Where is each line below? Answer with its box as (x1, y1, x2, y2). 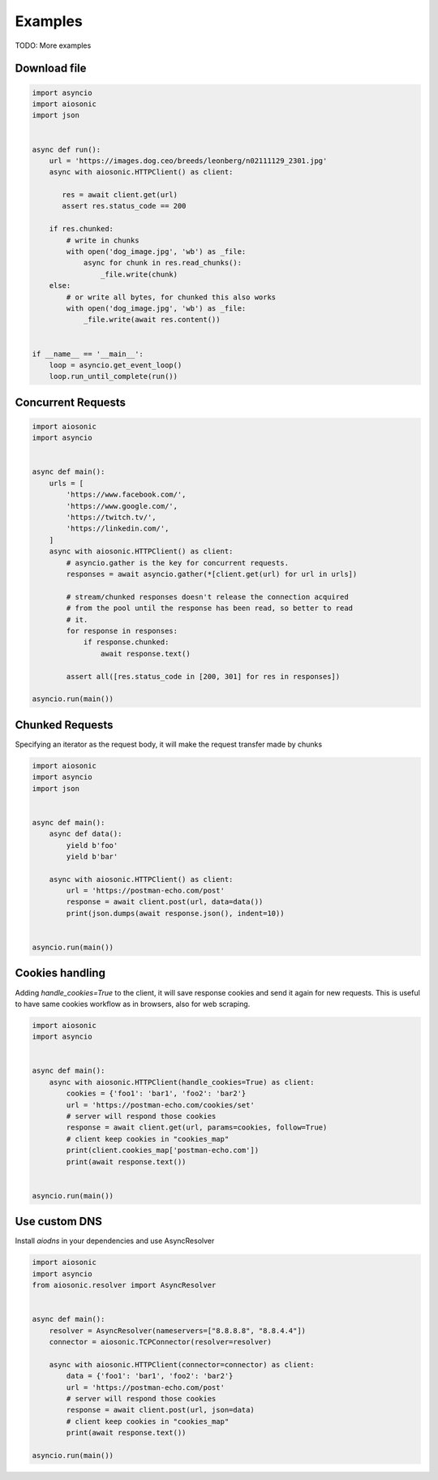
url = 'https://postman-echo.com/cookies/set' (66, 1100, 255, 1109)
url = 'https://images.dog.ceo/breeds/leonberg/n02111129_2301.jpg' (49, 156, 328, 166)
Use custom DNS (15, 1215, 103, 1228)
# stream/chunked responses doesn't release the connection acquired (66, 592, 349, 601)
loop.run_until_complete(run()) (49, 372, 178, 381)
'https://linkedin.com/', (66, 524, 170, 533)
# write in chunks (66, 235, 140, 245)
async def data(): (49, 829, 122, 839)
